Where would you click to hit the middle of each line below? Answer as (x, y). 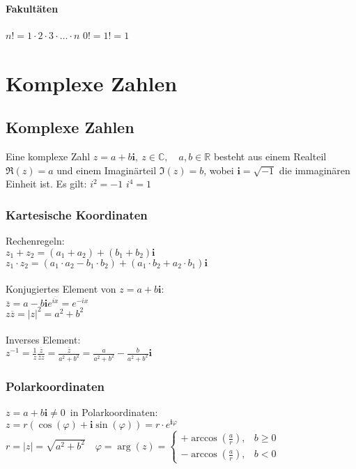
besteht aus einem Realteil (270, 156)
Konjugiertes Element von (61, 289)
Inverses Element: (43, 340)
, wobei (219, 170)
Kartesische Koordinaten (77, 214)
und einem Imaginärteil (107, 170)
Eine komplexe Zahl (48, 156)
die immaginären (315, 170)
